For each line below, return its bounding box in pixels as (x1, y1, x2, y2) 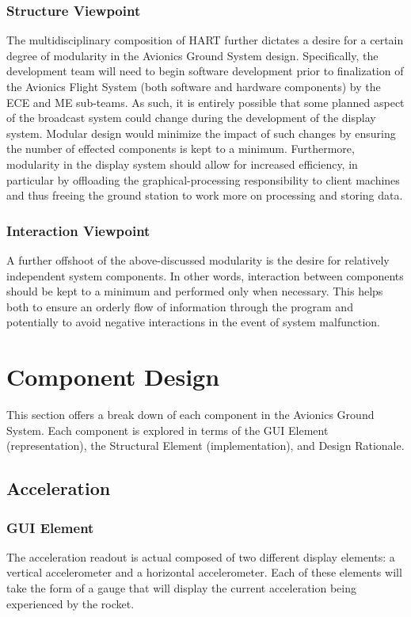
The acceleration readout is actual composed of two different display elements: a (6, 548, 395, 565)
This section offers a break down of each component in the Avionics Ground (6, 406, 375, 423)
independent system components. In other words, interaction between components (6, 267, 404, 284)
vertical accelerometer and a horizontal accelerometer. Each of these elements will (6, 564, 402, 581)
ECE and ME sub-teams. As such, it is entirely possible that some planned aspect (6, 93, 405, 110)
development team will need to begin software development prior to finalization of (6, 63, 404, 79)
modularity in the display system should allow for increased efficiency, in (6, 155, 358, 172)
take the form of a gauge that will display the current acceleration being (6, 580, 357, 596)
